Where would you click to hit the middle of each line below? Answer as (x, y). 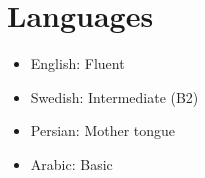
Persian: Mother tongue (103, 130)
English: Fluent (77, 63)
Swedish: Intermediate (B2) (114, 96)
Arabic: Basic (71, 163)
